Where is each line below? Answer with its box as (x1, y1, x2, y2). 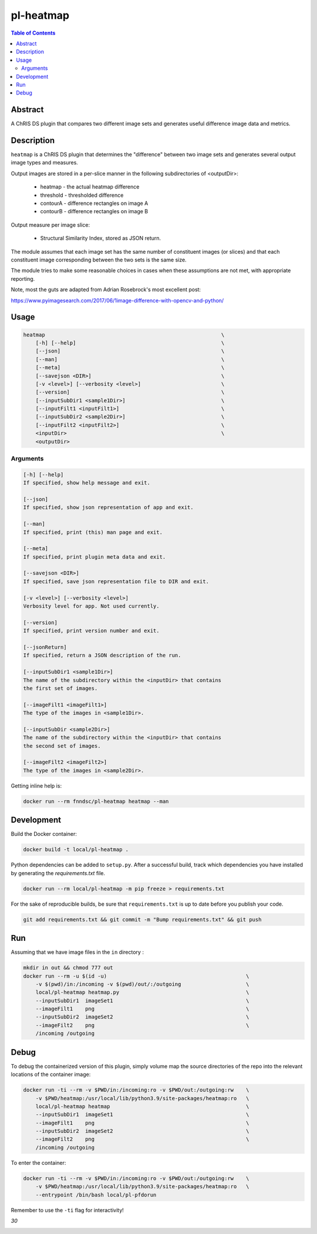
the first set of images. (23, 685, 98, 691)
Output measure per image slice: (11, 221, 90, 228)
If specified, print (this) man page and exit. (23, 529, 163, 536)
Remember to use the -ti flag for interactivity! (11, 1206, 124, 1213)
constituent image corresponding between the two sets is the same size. (11, 256, 187, 263)
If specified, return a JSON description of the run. (23, 652, 181, 659)
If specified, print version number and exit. (23, 627, 160, 634)
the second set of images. (23, 742, 101, 749)
